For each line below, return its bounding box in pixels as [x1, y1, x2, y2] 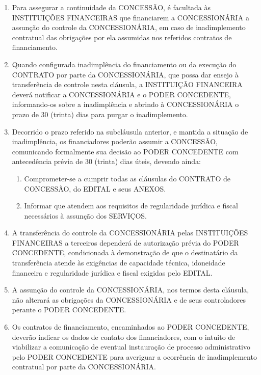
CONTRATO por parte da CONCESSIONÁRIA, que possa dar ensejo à [12, 69, 239, 79]
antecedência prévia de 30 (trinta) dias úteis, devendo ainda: [12, 156, 201, 167]
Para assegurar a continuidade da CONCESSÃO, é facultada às [12, 2, 211, 12]
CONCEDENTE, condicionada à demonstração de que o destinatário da [12, 247, 238, 258]
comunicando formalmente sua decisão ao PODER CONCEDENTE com [12, 146, 239, 156]
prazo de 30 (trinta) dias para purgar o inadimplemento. [12, 109, 188, 119]
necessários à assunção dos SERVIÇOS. [24, 210, 147, 221]
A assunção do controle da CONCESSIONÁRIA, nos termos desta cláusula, [12, 284, 249, 295]
